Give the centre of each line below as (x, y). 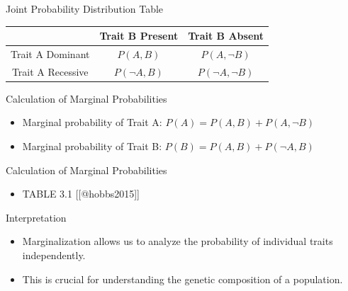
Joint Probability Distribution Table (85, 8)
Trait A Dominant (50, 53)
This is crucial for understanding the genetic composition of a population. (183, 279)
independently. (54, 255)
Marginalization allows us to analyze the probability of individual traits (178, 241)
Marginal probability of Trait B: (92, 146)
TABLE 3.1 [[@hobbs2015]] (81, 194)
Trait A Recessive (50, 71)
